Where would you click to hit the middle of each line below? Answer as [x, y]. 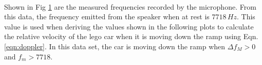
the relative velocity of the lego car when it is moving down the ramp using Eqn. [131, 36]
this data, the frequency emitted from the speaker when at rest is [107, 17]
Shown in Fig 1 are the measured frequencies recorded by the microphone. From [130, 6]
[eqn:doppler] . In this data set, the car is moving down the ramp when [115, 46]
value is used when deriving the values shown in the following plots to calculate [129, 26]
